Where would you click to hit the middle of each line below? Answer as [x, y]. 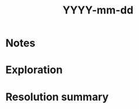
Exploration [34, 70]
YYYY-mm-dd [98, 10]
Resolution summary [57, 97]
